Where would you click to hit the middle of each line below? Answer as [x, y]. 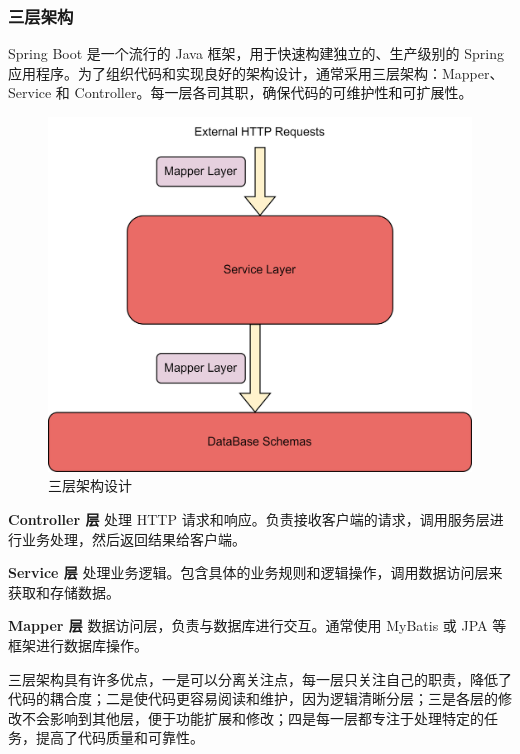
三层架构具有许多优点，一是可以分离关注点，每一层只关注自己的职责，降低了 [260, 678]
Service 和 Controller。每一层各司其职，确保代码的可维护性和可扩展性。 [240, 92]
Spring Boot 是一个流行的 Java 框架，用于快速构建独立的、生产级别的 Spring [256, 53]
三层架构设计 [90, 485]
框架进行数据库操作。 [78, 645]
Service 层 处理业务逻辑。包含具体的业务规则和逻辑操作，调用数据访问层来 [255, 572]
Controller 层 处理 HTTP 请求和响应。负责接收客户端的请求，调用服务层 [249, 519]
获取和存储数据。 [64, 591]
